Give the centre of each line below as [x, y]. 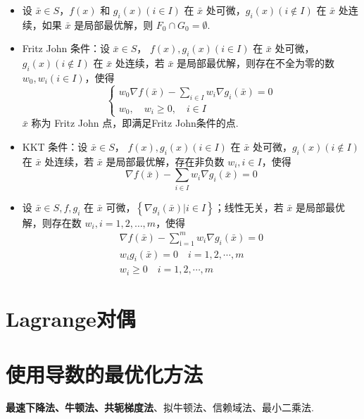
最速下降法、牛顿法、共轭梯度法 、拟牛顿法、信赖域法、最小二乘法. [160, 407]
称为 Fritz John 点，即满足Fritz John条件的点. [135, 123]
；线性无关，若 [249, 207]
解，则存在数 [52, 222]
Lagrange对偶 [71, 319]
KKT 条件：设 [55, 146]
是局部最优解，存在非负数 [165, 161]
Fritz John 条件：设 [66, 48]
